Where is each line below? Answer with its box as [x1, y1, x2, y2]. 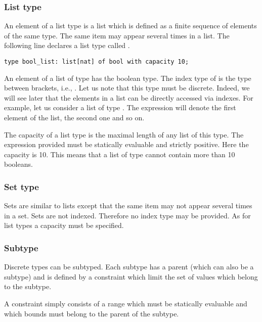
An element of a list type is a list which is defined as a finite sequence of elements [4, 20, 257, 31]
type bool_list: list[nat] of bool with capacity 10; [4, 58, 189, 65]
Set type [4, 180, 39, 193]
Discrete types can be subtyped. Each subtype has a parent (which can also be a [4, 261, 254, 272]
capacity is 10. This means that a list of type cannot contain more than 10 [4, 149, 235, 159]
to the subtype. [4, 281, 52, 292]
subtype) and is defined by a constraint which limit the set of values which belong [4, 271, 258, 282]
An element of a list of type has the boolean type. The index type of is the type [4, 72, 251, 83]
